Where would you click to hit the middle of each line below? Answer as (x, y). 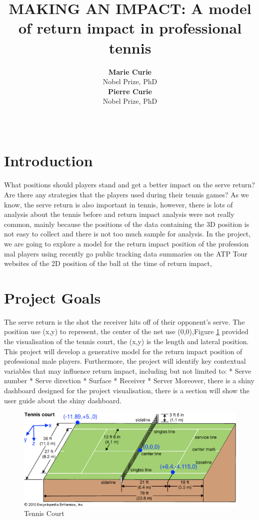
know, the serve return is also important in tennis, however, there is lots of (118, 204)
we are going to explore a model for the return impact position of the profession (126, 243)
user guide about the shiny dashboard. (63, 400)
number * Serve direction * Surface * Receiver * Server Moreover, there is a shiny (129, 380)
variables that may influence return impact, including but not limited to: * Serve (128, 370)
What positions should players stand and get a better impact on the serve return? (129, 185)
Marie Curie (130, 71)
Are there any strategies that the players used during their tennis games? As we (126, 194)
